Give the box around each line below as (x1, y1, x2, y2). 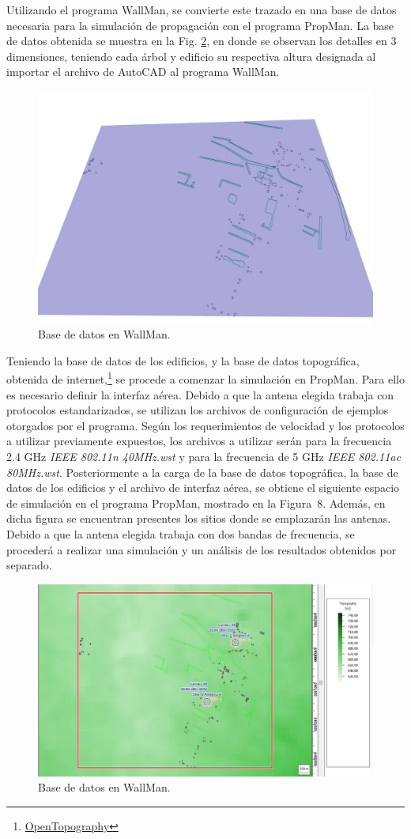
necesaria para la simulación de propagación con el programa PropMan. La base (6, 17, 394, 33)
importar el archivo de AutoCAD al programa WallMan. (6, 63, 280, 80)
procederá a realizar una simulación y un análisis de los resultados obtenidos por (6, 541, 397, 557)
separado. (6, 557, 52, 573)
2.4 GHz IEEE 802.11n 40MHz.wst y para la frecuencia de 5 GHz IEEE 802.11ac (6, 448, 401, 464)
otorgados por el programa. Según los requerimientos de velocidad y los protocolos (6, 417, 405, 433)
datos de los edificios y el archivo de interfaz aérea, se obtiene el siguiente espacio (6, 479, 400, 496)
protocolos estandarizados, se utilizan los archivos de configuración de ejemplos (6, 402, 389, 418)
